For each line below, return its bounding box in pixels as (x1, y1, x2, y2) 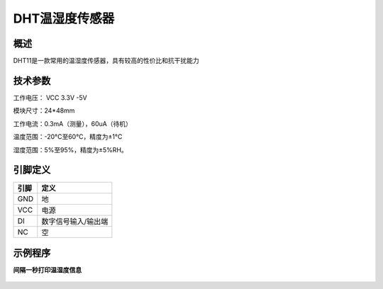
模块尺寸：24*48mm (13, 106, 75, 115)
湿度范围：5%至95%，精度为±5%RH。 (13, 145, 128, 154)
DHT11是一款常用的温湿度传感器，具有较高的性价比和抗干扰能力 (13, 57, 199, 65)
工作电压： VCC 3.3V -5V (13, 93, 88, 102)
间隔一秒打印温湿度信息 (13, 266, 82, 274)
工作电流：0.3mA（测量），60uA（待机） (13, 119, 133, 127)
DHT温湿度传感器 (13, 11, 115, 26)
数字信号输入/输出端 (41, 217, 109, 227)
